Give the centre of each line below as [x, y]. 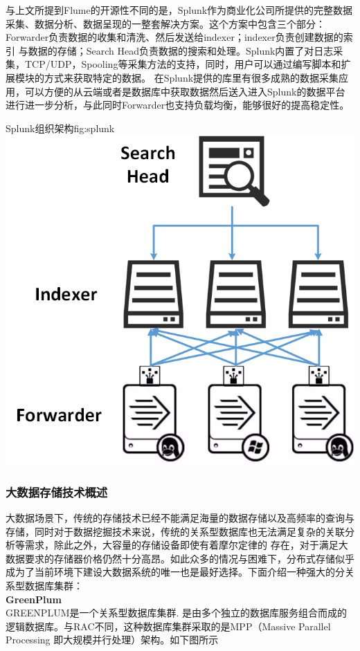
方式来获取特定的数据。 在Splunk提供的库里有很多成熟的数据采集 [191, 77]
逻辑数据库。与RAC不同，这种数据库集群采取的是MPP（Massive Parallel [168, 626]
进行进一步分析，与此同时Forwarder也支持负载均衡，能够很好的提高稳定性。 [178, 105]
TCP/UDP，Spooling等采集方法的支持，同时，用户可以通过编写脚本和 [183, 64]
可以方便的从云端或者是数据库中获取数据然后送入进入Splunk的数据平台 [185, 91]
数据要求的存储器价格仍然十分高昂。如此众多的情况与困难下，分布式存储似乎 [180, 558]
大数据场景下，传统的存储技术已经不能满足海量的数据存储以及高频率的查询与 [180, 517]
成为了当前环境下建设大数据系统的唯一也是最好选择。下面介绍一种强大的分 [175, 572]
